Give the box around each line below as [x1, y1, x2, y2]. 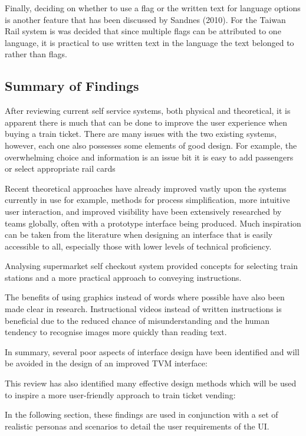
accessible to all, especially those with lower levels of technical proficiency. [5, 240, 272, 252]
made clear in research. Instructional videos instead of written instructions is [5, 303, 282, 315]
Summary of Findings [5, 77, 139, 95]
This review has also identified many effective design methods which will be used [5, 377, 297, 389]
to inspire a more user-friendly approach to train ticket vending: [5, 388, 236, 401]
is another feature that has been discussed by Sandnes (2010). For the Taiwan [5, 13, 286, 25]
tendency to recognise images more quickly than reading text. [5, 326, 227, 338]
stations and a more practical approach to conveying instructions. [5, 271, 242, 283]
